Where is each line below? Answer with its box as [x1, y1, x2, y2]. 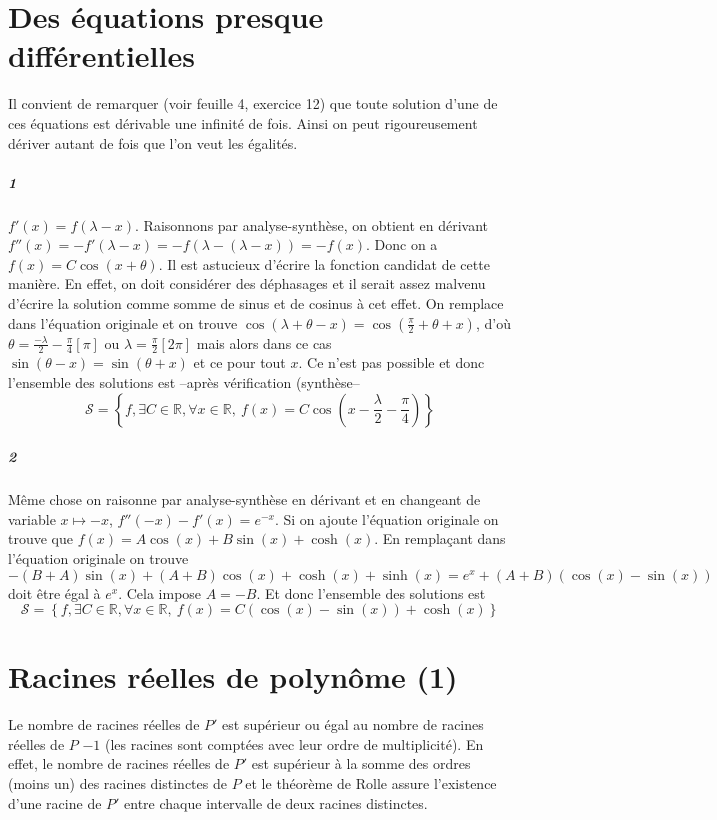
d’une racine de [8, 792, 102, 813]
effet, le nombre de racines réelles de [8, 753, 230, 774]
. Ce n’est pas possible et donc [298, 352, 485, 373]
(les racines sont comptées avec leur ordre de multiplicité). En [105, 733, 484, 754]
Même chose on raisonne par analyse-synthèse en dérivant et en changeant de [8, 489, 481, 510]
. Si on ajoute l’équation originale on [274, 508, 499, 529]
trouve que [8, 528, 73, 549]
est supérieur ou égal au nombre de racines [222, 714, 484, 735]
